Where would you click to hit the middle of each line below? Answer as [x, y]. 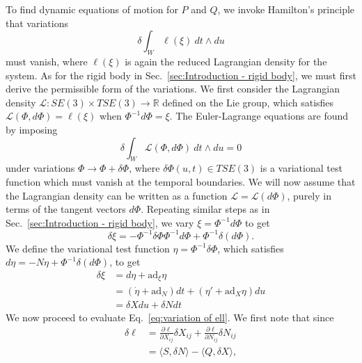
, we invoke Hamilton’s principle [286, 9]
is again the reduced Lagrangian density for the [226, 61]
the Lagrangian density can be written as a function [117, 195]
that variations [37, 23]
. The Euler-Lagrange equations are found [259, 116]
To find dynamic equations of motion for [92, 9]
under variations [40, 168]
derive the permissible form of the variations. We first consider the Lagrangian [173, 89]
